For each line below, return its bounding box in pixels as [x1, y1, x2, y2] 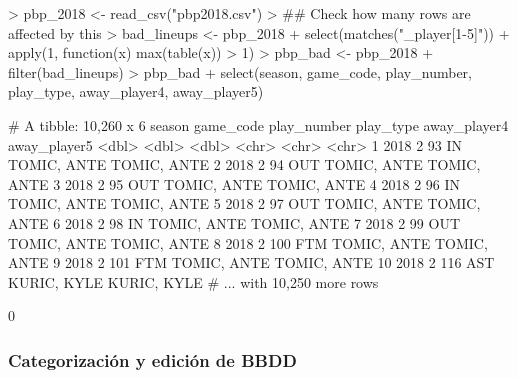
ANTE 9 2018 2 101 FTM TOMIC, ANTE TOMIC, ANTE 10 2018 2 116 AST [8, 252, 495, 273]
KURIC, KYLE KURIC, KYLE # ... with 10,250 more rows [8, 271, 379, 292]
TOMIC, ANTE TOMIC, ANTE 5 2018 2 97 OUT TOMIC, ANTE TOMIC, [8, 193, 481, 214]
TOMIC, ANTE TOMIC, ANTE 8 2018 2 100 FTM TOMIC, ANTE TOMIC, [8, 232, 488, 253]
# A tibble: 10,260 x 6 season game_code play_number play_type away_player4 [8, 114, 509, 135]
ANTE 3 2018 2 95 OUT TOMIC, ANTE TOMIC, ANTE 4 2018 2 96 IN [8, 173, 461, 194]
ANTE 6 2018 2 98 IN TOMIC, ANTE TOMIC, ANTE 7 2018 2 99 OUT [8, 212, 461, 233]
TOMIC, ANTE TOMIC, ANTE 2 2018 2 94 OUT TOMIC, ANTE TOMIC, [8, 154, 481, 175]
